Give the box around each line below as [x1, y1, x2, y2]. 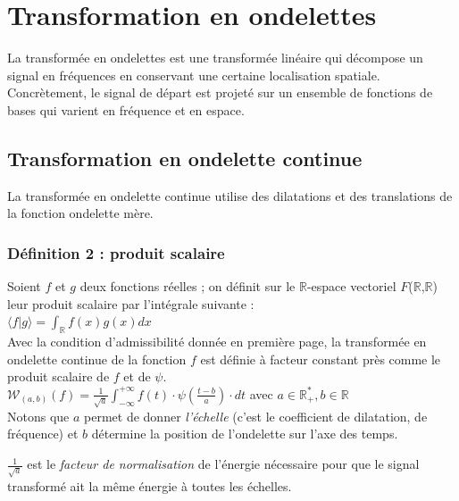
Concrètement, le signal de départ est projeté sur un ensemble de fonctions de [7, 83, 433, 102]
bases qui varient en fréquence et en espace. [7, 100, 245, 119]
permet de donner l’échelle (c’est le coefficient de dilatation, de [84, 406, 428, 425]
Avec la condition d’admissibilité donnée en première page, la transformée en [7, 332, 427, 351]
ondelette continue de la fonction [7, 349, 187, 368]
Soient [7, 277, 41, 296]
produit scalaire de [7, 367, 110, 386]
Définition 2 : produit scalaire [7, 241, 225, 263]
